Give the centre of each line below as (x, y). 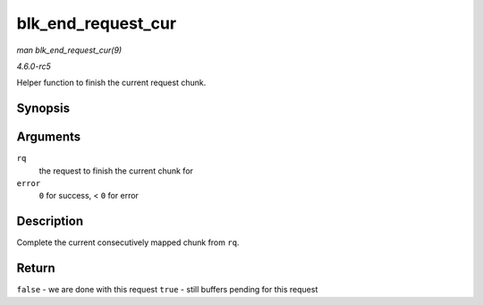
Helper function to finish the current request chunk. (111, 83)
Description (50, 221)
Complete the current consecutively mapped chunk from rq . (128, 242)
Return (36, 268)
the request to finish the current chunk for (116, 171)
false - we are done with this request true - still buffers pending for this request (167, 290)
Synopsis (43, 109)
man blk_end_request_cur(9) (69, 50)
